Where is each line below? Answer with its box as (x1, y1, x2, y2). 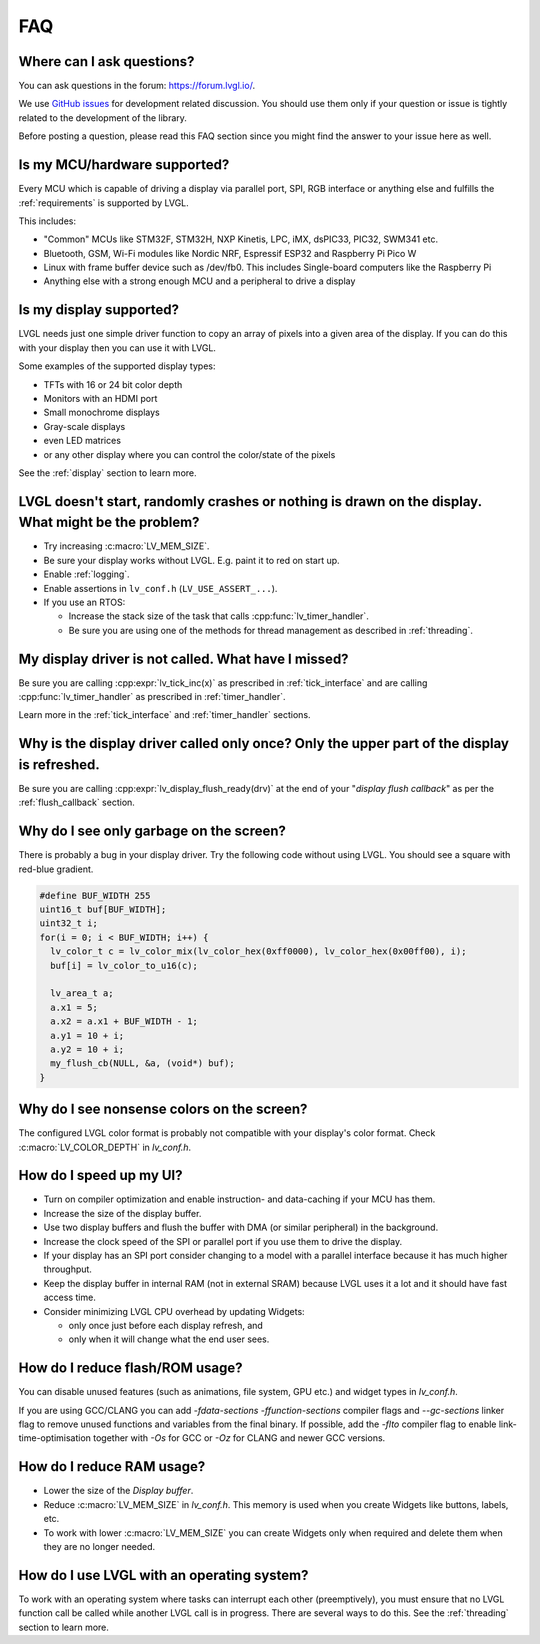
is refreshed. (18, 756, 100, 773)
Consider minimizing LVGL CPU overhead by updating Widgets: (43, 1305, 305, 1317)
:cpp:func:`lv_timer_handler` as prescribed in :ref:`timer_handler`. (18, 691, 286, 703)
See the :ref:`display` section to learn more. (18, 466, 197, 479)
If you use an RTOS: (43, 596, 126, 608)
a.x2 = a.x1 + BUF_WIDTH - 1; (50, 1016, 199, 1027)
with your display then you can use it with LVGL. (18, 341, 217, 354)
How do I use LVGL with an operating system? (18, 1566, 309, 1584)
